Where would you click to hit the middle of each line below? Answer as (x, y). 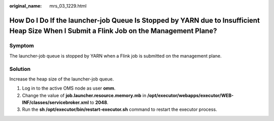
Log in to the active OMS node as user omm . (69, 88)
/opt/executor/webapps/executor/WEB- (191, 95)
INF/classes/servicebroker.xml (55, 103)
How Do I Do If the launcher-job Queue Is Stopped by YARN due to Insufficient (134, 20)
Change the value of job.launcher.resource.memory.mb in (84, 95)
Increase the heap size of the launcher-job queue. (62, 79)
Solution (20, 69)
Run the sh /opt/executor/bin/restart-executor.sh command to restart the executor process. (120, 109)
